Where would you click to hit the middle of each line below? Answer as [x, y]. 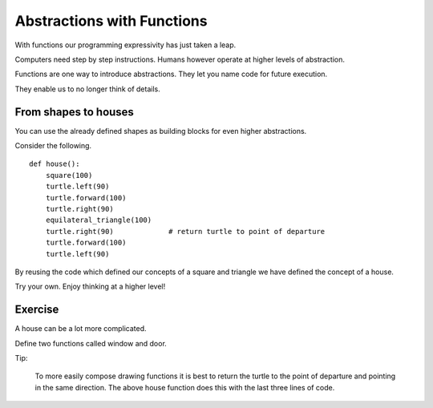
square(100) [69, 175]
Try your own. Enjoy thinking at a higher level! [90, 287]
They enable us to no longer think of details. [87, 89]
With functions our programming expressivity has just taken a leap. [125, 45]
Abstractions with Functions [111, 21]
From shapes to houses [74, 112]
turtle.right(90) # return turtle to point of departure [185, 231]
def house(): [55, 164]
